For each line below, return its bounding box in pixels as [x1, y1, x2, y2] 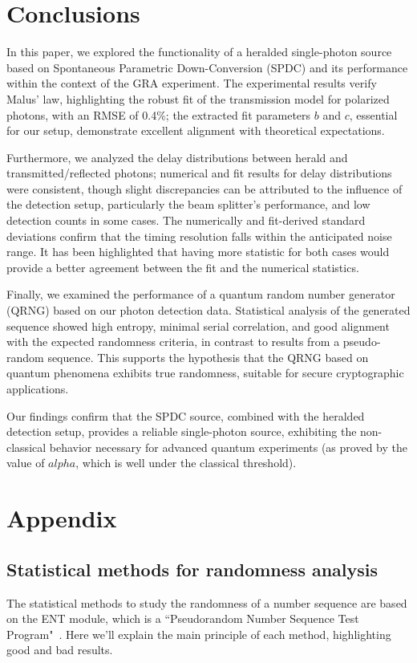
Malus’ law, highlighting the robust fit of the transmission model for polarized [6, 90, 390, 107]
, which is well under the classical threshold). [75, 454, 297, 471]
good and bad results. [6, 641, 113, 658]
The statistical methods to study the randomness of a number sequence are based [6, 594, 407, 611]
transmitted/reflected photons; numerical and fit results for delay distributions [6, 165, 392, 181]
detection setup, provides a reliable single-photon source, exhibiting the [6, 423, 357, 440]
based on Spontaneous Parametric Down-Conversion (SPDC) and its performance [6, 59, 408, 75]
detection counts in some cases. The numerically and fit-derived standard [6, 212, 366, 229]
